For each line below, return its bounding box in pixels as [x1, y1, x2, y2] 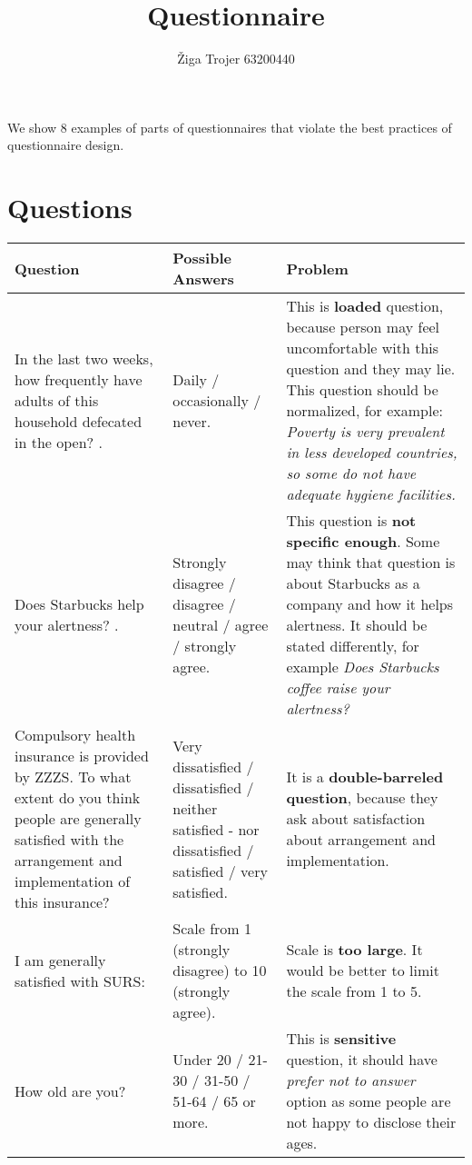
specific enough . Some [286, 531, 440, 553]
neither [172, 797, 218, 819]
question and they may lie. [286, 358, 456, 380]
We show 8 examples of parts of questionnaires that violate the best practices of [7, 117, 452, 136]
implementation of [15, 871, 131, 892]
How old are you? [15, 1080, 126, 1101]
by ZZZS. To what [15, 766, 132, 788]
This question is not [286, 510, 417, 532]
